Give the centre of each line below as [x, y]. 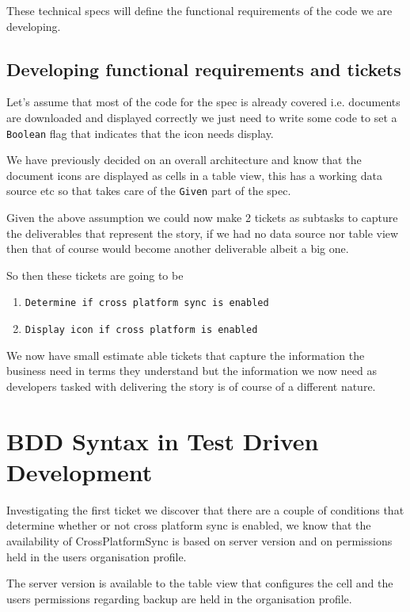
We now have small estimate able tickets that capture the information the [186, 355]
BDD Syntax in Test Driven [163, 440]
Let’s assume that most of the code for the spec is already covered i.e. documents [203, 102]
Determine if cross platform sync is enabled [147, 303]
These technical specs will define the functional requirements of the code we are [199, 10]
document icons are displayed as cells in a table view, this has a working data [194, 175]
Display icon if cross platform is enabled [141, 330]
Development [80, 471]
